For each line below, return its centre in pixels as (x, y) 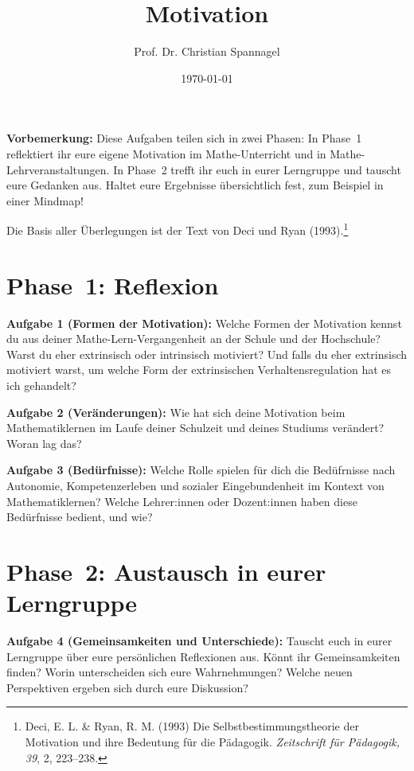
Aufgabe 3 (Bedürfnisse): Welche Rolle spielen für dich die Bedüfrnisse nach (201, 470)
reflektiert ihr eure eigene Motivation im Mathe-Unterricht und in (166, 153)
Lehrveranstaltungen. (58, 169)
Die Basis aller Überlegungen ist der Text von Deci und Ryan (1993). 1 (178, 229)
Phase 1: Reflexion (113, 284)
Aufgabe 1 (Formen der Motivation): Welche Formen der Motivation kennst (204, 323)
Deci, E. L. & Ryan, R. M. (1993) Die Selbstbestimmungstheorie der (192, 726)
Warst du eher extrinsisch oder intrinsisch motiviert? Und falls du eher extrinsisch (207, 354)
